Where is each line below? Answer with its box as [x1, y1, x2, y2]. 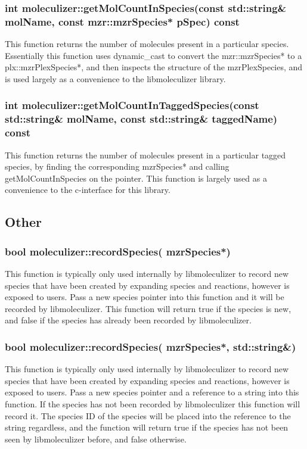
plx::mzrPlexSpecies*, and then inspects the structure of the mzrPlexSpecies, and [5, 61, 303, 73]
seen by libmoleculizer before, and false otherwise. [5, 432, 187, 445]
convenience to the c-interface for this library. [5, 183, 170, 196]
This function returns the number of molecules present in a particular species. [5, 38, 289, 50]
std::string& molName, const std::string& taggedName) [5, 111, 278, 126]
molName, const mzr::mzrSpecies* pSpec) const [5, 14, 240, 29]
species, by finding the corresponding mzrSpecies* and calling [5, 160, 230, 173]
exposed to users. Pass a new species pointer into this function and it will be [5, 291, 284, 303]
